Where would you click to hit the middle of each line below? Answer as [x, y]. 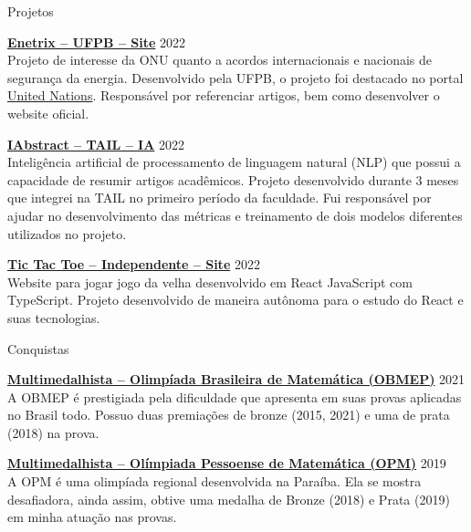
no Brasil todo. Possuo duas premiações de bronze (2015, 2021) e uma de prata [229, 415]
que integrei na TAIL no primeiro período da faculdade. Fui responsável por [220, 198]
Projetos [31, 11]
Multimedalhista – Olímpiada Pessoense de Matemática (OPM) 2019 [227, 463]
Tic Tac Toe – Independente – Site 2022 [134, 264]
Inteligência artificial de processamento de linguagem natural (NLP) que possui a [234, 162]
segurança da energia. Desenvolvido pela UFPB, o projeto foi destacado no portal [235, 77]
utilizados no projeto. [67, 233]
